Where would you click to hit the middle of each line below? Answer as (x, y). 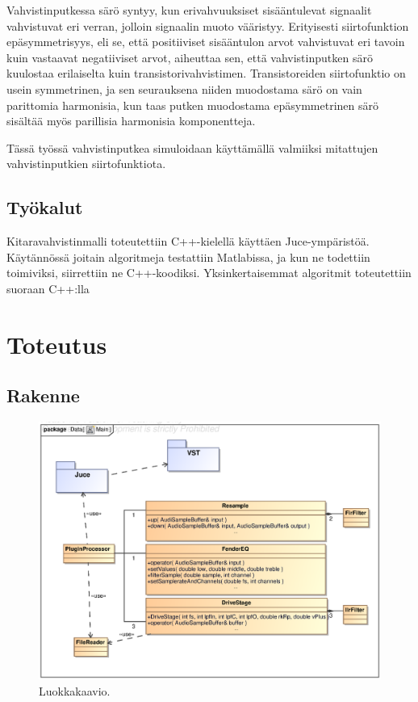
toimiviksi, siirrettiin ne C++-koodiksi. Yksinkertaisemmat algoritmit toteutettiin (209, 273)
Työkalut (45, 207)
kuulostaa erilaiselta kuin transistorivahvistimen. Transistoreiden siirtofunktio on (206, 73)
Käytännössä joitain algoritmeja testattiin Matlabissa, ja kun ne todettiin (188, 256)
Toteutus (57, 344)
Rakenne (43, 395)
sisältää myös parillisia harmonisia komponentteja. (131, 121)
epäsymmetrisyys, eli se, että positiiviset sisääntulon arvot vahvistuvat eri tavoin (206, 42)
